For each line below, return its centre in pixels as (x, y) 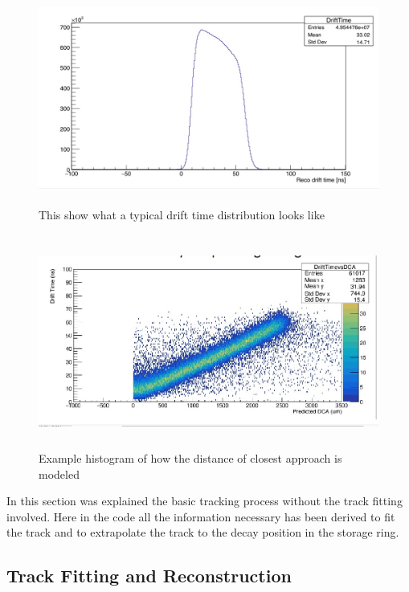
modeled (59, 474)
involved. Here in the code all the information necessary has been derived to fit (201, 516)
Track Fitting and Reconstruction (149, 576)
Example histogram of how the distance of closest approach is (190, 457)
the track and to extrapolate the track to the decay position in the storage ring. (203, 532)
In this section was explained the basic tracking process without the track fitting (204, 501)
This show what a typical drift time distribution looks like (182, 215)
